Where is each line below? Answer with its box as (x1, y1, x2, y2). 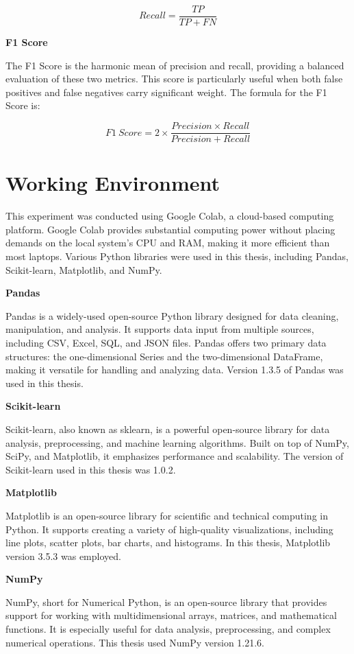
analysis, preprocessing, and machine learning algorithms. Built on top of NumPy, (5, 435, 349, 449)
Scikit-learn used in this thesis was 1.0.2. (5, 462, 176, 476)
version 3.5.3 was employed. (5, 548, 121, 563)
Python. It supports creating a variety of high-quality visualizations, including (5, 522, 333, 536)
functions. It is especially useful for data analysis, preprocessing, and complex (5, 622, 331, 636)
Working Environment (5, 169, 220, 197)
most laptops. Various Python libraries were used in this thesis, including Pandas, (5, 249, 349, 263)
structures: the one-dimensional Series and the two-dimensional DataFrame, (5, 349, 323, 363)
